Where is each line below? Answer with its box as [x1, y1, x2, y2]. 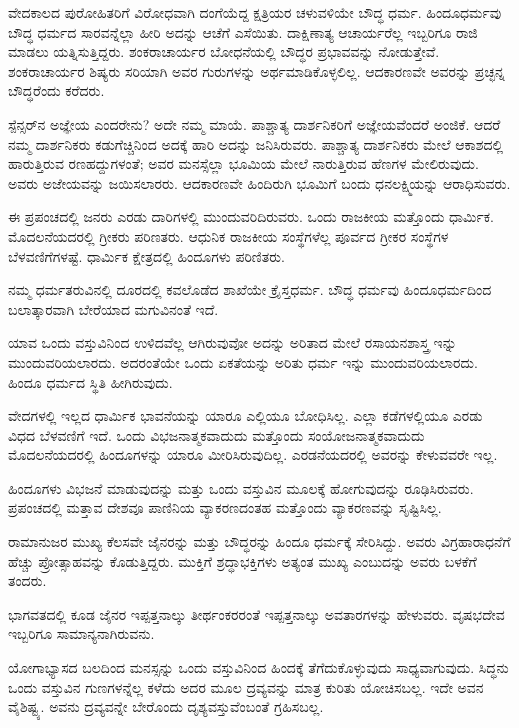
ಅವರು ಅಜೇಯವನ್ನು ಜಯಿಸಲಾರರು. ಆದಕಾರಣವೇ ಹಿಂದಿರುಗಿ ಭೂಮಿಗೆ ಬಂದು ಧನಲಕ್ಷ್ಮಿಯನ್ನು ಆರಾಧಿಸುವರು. [8, 172, 511, 193]
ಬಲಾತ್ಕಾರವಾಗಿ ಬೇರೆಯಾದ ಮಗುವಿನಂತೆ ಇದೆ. [8, 298, 219, 319]
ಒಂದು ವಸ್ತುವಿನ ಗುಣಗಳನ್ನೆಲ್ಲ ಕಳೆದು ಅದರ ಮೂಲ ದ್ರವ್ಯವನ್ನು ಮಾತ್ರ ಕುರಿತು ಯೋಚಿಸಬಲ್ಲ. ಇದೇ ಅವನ [8, 676, 484, 697]
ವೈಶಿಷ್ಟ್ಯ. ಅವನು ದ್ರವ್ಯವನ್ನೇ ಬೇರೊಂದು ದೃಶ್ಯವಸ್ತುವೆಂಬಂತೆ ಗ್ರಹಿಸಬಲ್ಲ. [8, 696, 324, 717]
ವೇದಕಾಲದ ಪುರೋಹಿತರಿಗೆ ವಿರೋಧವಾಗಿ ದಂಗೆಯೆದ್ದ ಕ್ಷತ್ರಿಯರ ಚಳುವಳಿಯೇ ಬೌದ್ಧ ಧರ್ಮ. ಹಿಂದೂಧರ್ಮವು [8, 2, 502, 22]
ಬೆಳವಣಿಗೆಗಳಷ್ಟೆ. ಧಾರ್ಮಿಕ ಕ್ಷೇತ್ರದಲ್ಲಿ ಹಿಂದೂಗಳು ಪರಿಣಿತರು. [8, 245, 285, 266]
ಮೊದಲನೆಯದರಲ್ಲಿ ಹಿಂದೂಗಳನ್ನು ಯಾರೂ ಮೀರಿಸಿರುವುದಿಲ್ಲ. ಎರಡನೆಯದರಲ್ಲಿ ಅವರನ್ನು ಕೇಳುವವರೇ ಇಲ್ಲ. [8, 444, 498, 465]
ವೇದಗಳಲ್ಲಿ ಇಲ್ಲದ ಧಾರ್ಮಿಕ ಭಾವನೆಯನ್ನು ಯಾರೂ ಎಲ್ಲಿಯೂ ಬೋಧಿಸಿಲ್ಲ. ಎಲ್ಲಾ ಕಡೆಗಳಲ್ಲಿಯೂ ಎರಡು [8, 405, 483, 426]
